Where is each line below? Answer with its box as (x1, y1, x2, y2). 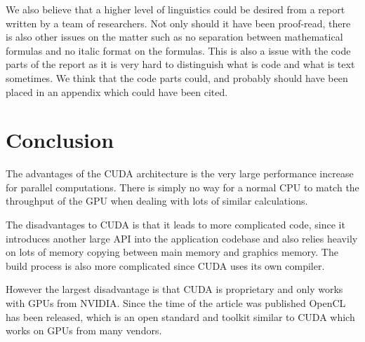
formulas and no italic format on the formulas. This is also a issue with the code (6, 43, 351, 57)
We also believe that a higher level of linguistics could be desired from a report (6, 2, 345, 16)
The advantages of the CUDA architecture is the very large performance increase (6, 166, 354, 181)
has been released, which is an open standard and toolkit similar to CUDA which (6, 309, 355, 324)
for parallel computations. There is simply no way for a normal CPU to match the (6, 179, 359, 194)
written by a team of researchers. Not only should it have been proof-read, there (6, 15, 351, 30)
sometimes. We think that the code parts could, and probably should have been (6, 70, 348, 85)
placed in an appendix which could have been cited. (6, 84, 228, 99)
